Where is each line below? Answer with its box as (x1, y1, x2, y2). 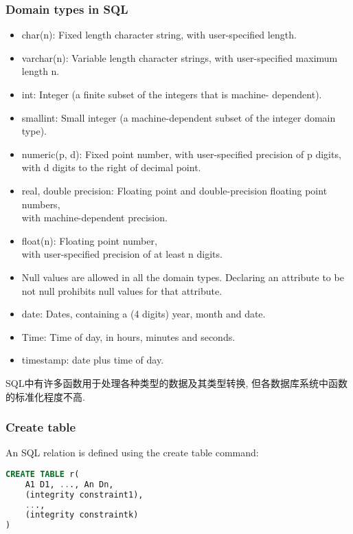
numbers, (21, 197, 60, 211)
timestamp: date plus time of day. (21, 353, 164, 367)
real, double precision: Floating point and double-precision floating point (21, 183, 328, 197)
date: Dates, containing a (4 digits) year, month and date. (21, 307, 266, 321)
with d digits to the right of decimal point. (21, 160, 201, 175)
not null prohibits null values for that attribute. (21, 283, 223, 298)
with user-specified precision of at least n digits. (21, 247, 223, 261)
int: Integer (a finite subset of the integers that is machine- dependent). (21, 87, 322, 101)
